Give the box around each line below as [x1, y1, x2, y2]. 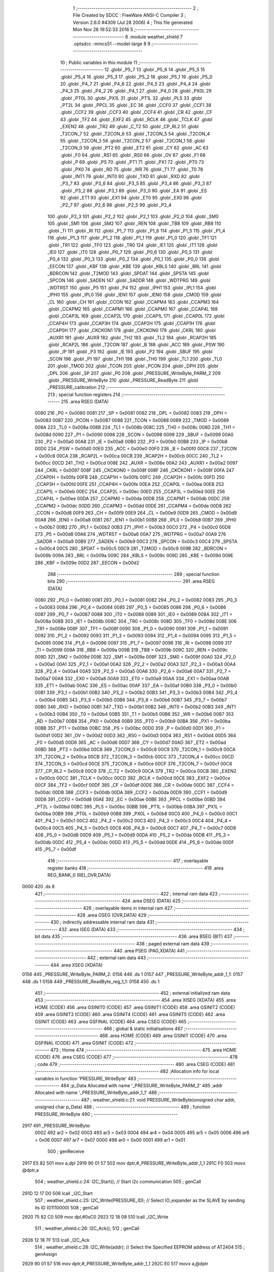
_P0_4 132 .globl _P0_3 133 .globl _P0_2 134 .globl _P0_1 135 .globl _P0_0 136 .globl [47, 256, 219, 262]
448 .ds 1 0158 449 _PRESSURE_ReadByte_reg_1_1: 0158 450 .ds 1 [22, 978, 160, 985]
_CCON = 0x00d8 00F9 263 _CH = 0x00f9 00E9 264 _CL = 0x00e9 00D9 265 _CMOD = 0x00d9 [35, 509, 237, 516]
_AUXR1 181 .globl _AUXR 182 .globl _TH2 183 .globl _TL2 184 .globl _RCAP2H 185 [47, 334, 217, 340]
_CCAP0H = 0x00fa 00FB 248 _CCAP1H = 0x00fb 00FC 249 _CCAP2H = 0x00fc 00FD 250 [35, 474, 225, 480]
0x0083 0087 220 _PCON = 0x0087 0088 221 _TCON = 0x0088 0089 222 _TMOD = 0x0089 [35, 417, 229, 423]
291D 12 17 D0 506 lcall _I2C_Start [22, 1190, 93, 1196]
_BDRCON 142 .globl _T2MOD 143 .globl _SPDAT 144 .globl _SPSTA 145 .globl [47, 270, 209, 277]
